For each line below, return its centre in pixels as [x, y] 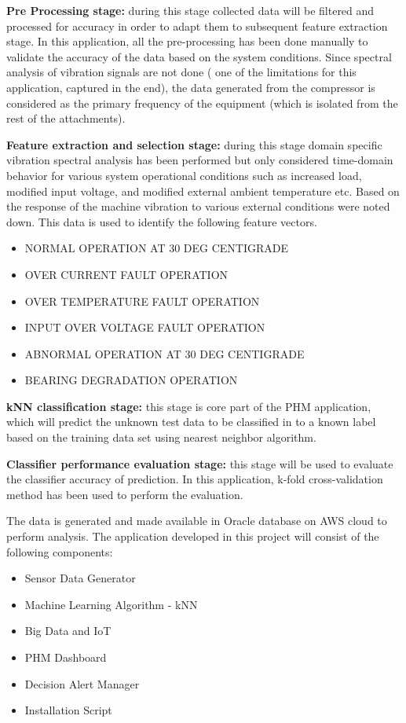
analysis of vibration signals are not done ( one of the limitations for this [181, 72]
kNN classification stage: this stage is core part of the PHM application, [189, 406]
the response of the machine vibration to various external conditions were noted [198, 206]
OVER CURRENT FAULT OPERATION [126, 274]
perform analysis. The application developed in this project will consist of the [193, 536]
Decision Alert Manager [82, 683]
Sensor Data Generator [80, 578]
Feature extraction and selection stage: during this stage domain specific [194, 144]
